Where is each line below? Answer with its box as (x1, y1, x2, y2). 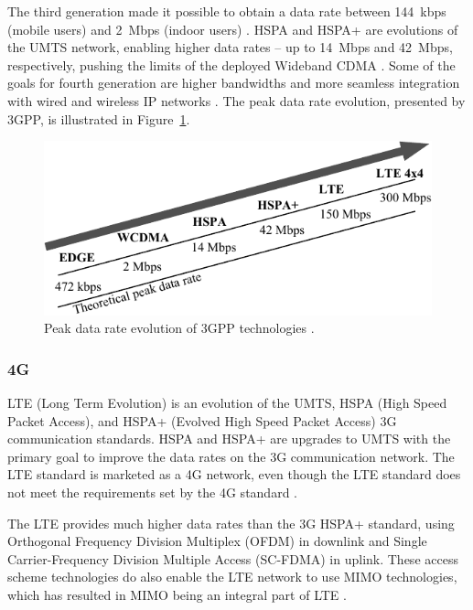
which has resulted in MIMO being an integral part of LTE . (7, 585, 347, 605)
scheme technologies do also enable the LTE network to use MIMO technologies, (7, 567, 457, 586)
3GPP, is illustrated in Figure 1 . (7, 109, 190, 128)
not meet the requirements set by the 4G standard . (7, 483, 297, 502)
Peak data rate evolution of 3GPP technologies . (44, 318, 315, 337)
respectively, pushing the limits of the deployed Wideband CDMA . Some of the (7, 55, 456, 74)
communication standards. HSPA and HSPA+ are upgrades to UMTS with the (7, 429, 451, 448)
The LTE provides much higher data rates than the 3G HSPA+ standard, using (7, 513, 455, 532)
